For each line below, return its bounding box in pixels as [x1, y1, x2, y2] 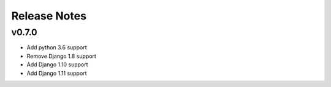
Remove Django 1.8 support [26, 52, 96, 60]
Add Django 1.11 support [26, 69, 87, 77]
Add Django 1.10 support [26, 61, 88, 68]
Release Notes [11, 9, 87, 23]
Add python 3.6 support [26, 44, 87, 51]
